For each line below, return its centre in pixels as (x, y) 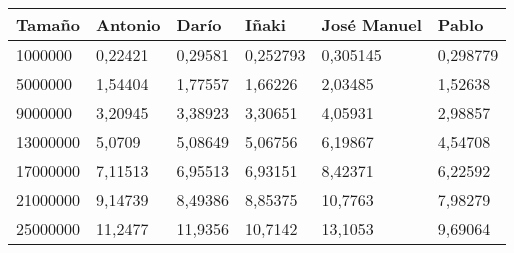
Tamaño (48, 24)
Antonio (128, 24)
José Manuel (371, 24)
